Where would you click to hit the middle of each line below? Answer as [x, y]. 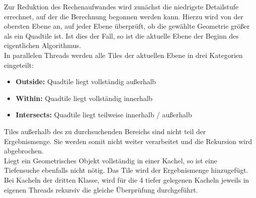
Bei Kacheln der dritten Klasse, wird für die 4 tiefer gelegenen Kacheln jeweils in [127, 179]
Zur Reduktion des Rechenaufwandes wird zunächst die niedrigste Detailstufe [121, 6]
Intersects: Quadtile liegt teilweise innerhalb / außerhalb [104, 115]
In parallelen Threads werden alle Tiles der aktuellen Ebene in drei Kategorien [124, 55]
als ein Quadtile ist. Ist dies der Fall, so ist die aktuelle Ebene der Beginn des [122, 35]
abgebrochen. [24, 151]
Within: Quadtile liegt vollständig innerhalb [84, 98]
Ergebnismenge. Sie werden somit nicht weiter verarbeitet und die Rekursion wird [128, 141]
